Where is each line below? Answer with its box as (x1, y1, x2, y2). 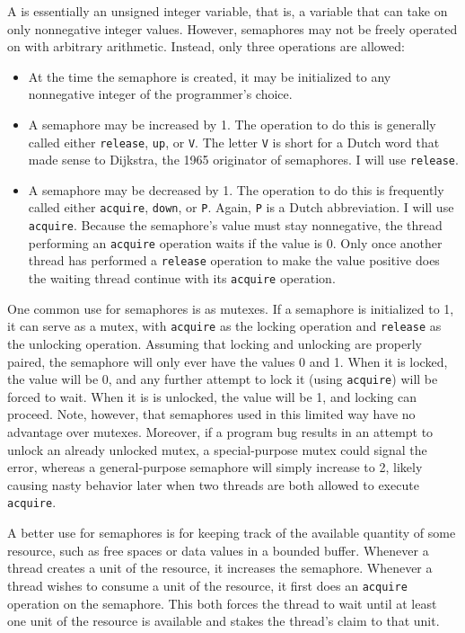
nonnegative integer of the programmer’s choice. (28, 85, 293, 103)
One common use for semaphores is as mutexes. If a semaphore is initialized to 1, (7, 299, 454, 317)
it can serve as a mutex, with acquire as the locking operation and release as (7, 316, 442, 335)
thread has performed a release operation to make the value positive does (28, 251, 440, 270)
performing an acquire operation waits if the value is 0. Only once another (28, 233, 443, 252)
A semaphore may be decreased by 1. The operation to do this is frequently (28, 180, 444, 199)
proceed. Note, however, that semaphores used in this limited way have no (7, 405, 416, 423)
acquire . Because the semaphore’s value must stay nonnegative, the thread (28, 216, 443, 235)
